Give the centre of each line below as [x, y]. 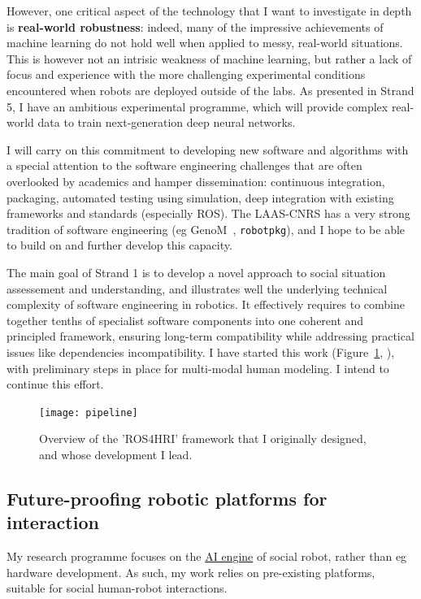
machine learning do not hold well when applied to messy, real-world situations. [205, 43]
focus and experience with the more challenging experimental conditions [186, 74]
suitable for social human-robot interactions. [117, 588]
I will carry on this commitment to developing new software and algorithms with [208, 149]
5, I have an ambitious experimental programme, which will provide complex [197, 106]
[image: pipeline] [89, 412]
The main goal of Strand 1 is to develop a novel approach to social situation [196, 272]
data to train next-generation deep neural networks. [167, 122]
